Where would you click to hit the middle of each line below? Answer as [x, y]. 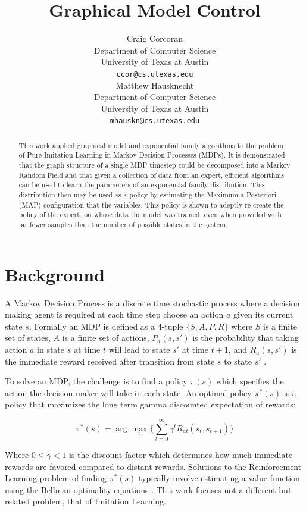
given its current [263, 314]
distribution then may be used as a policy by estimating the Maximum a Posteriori [148, 195]
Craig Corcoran [155, 38]
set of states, [28, 338]
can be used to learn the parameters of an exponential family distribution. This [142, 185]
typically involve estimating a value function [219, 478]
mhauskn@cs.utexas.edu [155, 121]
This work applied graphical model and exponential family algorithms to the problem [151, 145]
